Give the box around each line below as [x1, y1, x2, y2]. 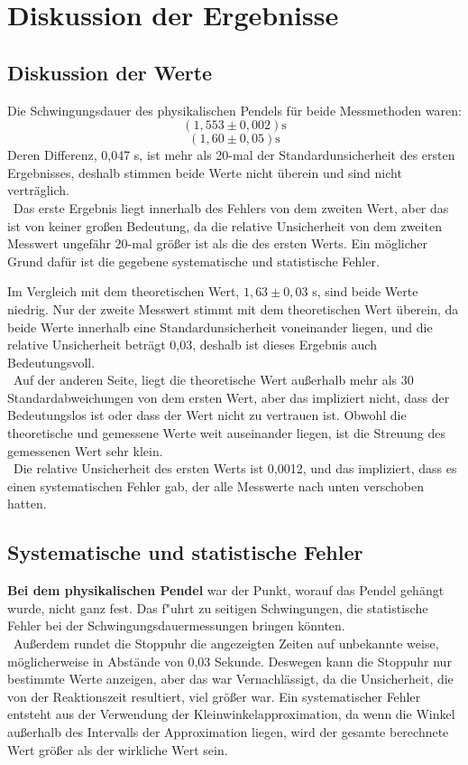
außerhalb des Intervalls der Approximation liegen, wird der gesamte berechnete [7, 723, 449, 741]
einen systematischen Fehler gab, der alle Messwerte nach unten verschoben [7, 476, 424, 495]
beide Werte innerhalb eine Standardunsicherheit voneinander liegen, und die [7, 317, 433, 336]
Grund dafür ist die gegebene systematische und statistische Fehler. [7, 251, 380, 270]
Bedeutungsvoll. [7, 352, 96, 371]
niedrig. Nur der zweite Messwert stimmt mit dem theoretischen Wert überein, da [7, 299, 459, 318]
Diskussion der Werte [7, 58, 213, 86]
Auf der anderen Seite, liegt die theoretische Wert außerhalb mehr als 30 [13, 370, 414, 389]
